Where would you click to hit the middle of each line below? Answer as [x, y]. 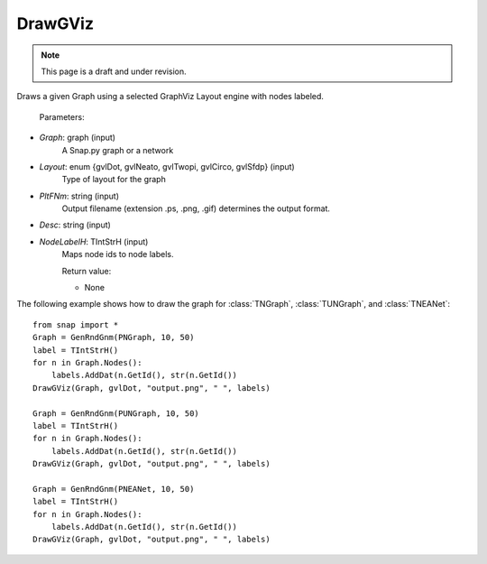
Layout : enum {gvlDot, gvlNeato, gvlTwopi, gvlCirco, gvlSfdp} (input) [167, 166]
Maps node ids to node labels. [118, 254]
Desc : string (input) [75, 225]
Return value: [87, 271]
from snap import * [76, 324]
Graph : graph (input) [78, 138]
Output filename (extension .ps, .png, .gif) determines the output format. [196, 208]
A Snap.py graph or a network [118, 150]
